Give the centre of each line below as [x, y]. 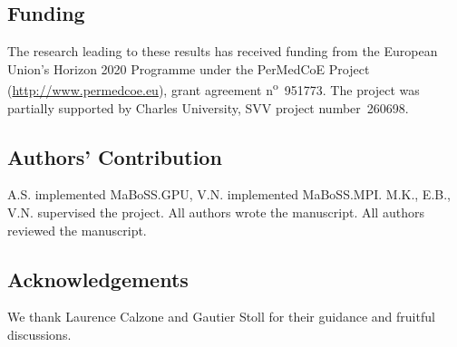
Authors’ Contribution [115, 156]
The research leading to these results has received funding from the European [223, 51]
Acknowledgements [98, 279]
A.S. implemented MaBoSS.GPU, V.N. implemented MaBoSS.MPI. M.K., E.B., [229, 194]
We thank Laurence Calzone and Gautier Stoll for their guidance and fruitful [221, 317]
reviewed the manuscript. [77, 230]
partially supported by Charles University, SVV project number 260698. [208, 107]
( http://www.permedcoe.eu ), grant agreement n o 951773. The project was [214, 89]
